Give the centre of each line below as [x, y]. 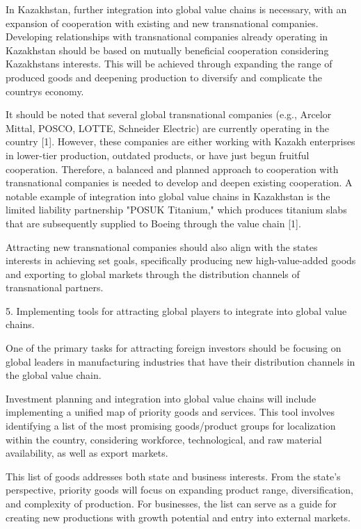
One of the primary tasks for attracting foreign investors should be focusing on [174, 348]
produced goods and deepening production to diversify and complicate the [164, 77]
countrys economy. [45, 91]
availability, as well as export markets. [87, 453]
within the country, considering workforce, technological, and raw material [164, 439]
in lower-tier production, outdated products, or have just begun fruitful [158, 155]
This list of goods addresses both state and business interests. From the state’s [173, 476]
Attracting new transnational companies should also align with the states [162, 246]
